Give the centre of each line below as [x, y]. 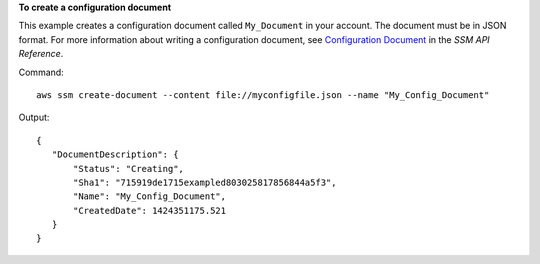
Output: [34, 117]
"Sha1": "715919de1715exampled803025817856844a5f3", [205, 182]
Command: [41, 72]
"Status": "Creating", [129, 168]
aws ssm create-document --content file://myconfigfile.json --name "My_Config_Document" [263, 94]
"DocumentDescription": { [115, 154]
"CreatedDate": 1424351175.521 [150, 210]
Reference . [41, 54]
